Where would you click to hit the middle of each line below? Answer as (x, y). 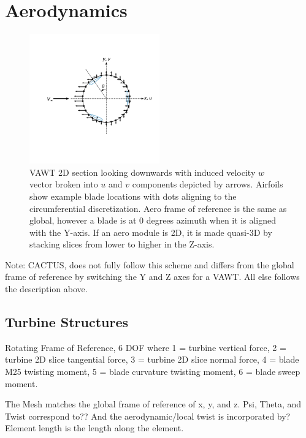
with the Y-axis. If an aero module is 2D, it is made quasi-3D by (151, 232)
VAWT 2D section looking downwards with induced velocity (143, 172)
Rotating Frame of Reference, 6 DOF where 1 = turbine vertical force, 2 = (146, 347)
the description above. (46, 289)
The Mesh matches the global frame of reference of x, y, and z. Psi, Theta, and (153, 404)
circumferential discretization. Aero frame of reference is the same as (158, 208)
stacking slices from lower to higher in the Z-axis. (122, 244)
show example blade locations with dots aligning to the (133, 196)
